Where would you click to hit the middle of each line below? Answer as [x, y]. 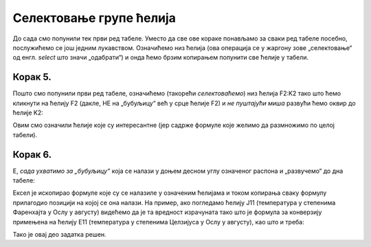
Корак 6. [32, 154]
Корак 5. [32, 77]
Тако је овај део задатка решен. [59, 235]
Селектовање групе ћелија [94, 18]
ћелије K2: [28, 113]
